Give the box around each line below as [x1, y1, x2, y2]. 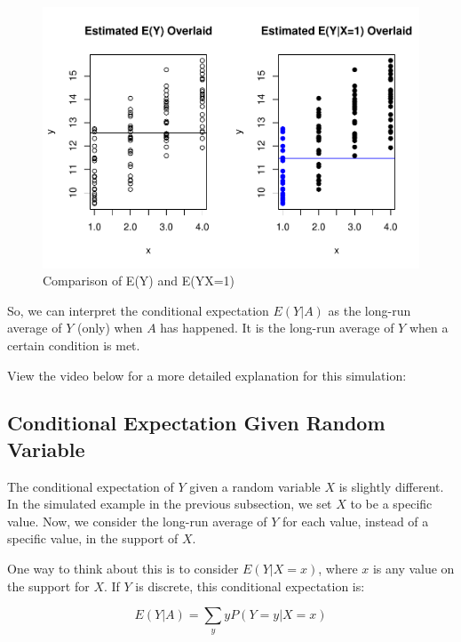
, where [318, 559, 358, 578]
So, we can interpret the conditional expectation [7, 301, 269, 319]
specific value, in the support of [7, 529, 179, 548]
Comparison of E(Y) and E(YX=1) [43, 271, 234, 290]
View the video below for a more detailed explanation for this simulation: [7, 365, 407, 384]
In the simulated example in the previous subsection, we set [7, 494, 332, 513]
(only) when [76, 318, 143, 337]
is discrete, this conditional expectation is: [135, 576, 365, 595]
